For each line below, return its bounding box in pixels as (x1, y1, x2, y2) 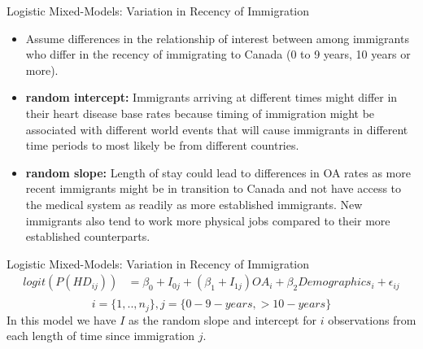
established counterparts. (25, 228, 150, 245)
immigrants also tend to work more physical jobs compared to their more (25, 212, 390, 229)
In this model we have (7, 311, 116, 328)
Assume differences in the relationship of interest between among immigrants (25, 29, 409, 46)
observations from (328, 311, 416, 328)
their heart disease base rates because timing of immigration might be (25, 104, 375, 121)
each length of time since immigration (7, 327, 195, 344)
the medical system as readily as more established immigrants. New (25, 195, 363, 212)
